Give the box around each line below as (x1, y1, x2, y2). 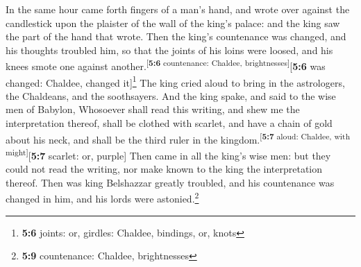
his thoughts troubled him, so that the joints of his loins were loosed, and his (6, 42, 333, 57)
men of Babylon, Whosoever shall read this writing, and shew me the (6, 102, 300, 117)
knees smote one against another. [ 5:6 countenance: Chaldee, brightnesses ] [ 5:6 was (6, 57, 326, 74)
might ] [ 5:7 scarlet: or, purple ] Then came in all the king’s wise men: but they (6, 146, 331, 162)
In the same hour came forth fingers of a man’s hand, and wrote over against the (6, 2, 350, 16)
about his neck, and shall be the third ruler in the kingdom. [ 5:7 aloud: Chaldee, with (6, 130, 351, 146)
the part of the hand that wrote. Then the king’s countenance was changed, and (6, 29, 346, 44)
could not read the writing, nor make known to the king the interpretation (6, 162, 323, 176)
